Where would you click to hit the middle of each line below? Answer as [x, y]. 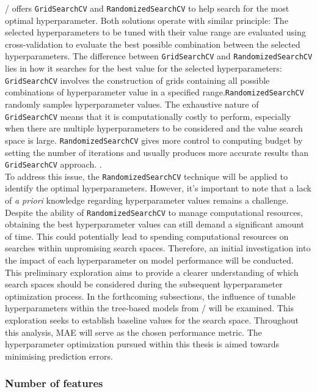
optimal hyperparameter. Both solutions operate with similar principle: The [147, 20]
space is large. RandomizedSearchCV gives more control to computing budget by [154, 140]
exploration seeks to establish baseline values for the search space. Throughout [152, 320]
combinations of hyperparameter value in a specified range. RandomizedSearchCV [155, 92]
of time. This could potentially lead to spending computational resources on [147, 236]
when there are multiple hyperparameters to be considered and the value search [154, 128]
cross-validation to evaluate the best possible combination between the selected [153, 44]
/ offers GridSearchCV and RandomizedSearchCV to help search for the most [147, 8]
